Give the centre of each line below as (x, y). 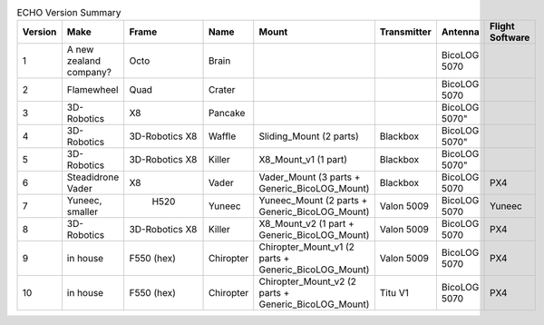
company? (89, 73)
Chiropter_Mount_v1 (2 (307, 247)
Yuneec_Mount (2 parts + (313, 201)
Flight (503, 26)
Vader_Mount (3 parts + (310, 177)
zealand (84, 61)
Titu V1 (394, 293)
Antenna (460, 32)
